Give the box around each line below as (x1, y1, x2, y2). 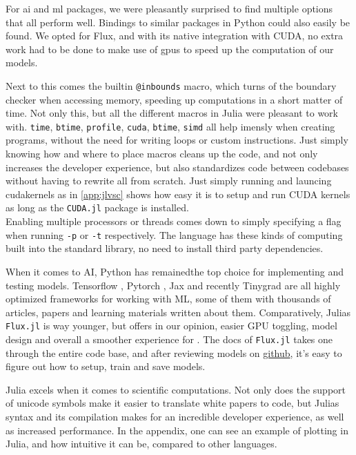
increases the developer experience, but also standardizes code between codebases (6, 159, 349, 174)
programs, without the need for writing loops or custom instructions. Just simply (6, 133, 348, 147)
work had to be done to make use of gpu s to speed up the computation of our (6, 41, 334, 56)
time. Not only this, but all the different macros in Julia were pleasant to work (6, 106, 339, 120)
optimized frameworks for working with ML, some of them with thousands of (6, 291, 331, 306)
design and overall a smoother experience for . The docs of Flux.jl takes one (6, 331, 333, 346)
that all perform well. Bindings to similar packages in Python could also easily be (6, 14, 350, 29)
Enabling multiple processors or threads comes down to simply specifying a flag (6, 214, 342, 229)
